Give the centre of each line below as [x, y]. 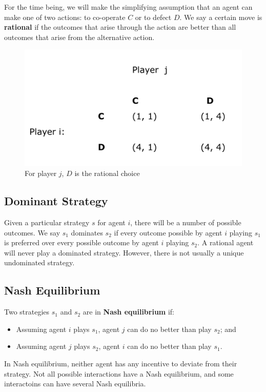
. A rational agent [226, 242]
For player [41, 173]
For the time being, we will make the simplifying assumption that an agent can [128, 7]
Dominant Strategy [56, 201]
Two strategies [27, 312]
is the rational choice [107, 173]
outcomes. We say [32, 232]
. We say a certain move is [221, 17]
